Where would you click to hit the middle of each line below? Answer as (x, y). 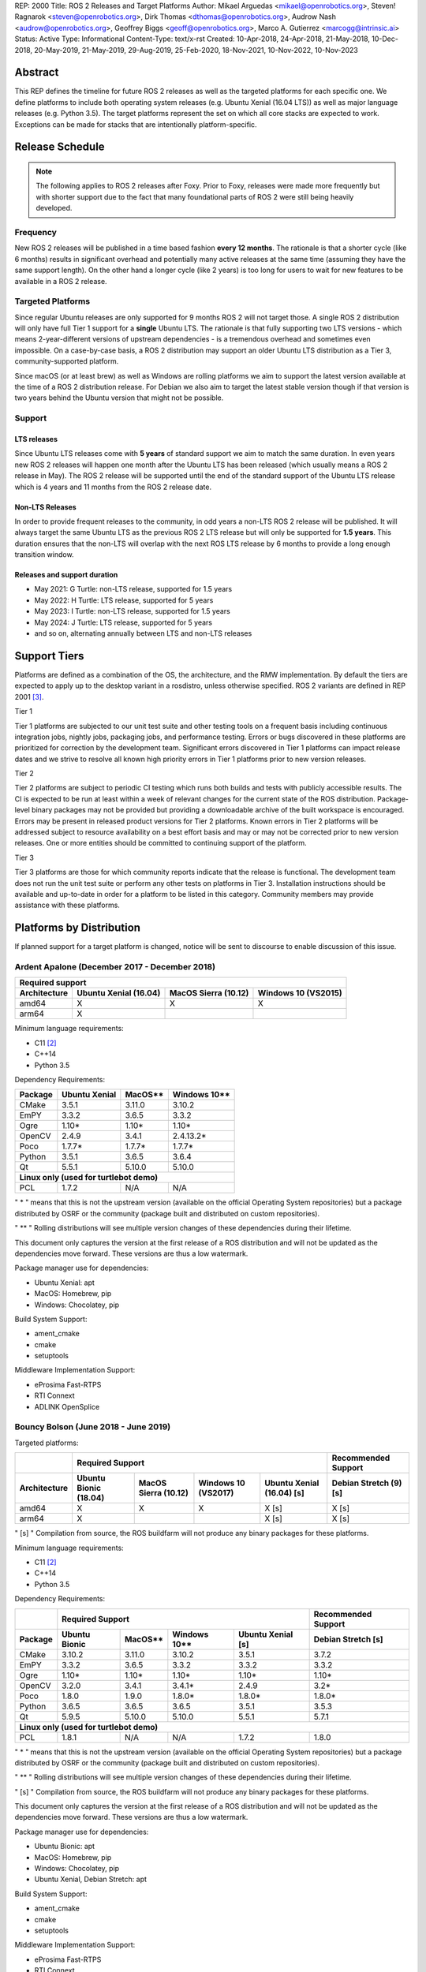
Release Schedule (60, 147)
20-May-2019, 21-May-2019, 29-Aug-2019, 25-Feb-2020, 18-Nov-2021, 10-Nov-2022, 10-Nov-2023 (196, 50)
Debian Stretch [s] (348, 1639)
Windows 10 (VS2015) (300, 993)
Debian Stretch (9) (367, 1483)
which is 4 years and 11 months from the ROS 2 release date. (113, 487)
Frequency (35, 232)
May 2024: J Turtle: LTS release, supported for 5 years (123, 622)
